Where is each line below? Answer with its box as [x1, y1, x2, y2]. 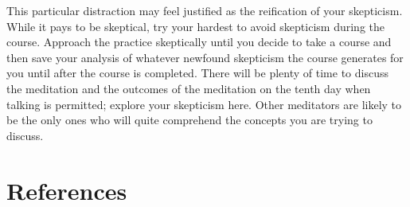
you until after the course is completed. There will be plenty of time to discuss [6, 64, 389, 81]
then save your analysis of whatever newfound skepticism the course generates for [6, 49, 404, 65]
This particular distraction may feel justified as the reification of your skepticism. [6, 2, 403, 18]
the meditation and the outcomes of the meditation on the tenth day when [6, 80, 371, 96]
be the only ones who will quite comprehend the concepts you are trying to [6, 111, 373, 128]
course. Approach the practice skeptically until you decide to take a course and [6, 33, 392, 50]
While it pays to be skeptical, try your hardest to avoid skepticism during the [6, 18, 385, 34]
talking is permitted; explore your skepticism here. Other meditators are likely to [6, 96, 402, 112]
